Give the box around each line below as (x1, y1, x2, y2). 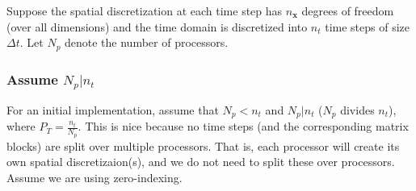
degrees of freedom (301, 2, 394, 19)
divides (340, 101, 375, 118)
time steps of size (325, 18, 410, 35)
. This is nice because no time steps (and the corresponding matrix (78, 118, 409, 135)
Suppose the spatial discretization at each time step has (6, 2, 283, 19)
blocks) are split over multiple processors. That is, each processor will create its (6, 137, 400, 154)
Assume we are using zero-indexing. (6, 168, 183, 185)
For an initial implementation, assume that (6, 101, 219, 118)
